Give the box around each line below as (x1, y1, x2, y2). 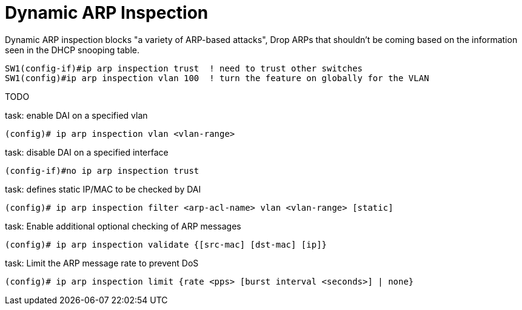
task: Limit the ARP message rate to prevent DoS (5, 257, 199, 268)
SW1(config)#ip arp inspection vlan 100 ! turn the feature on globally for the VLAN (5, 73, 429, 83)
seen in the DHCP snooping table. (5, 44, 139, 55)
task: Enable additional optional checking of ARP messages (5, 220, 241, 231)
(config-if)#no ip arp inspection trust (5, 165, 199, 176)
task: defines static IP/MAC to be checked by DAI (5, 183, 201, 194)
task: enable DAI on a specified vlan (5, 110, 148, 120)
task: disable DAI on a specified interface (5, 147, 169, 157)
